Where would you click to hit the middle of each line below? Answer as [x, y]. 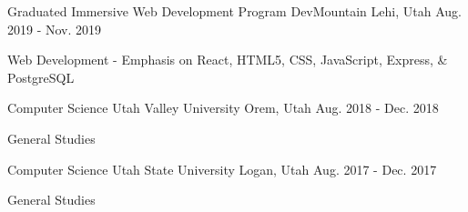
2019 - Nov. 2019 [55, 29]
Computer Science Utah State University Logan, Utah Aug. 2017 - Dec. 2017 [222, 169]
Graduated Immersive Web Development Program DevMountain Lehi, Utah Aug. [234, 11]
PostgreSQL [41, 77]
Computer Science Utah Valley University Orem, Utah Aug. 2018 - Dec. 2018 [223, 108]
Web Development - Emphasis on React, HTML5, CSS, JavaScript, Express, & [228, 60]
